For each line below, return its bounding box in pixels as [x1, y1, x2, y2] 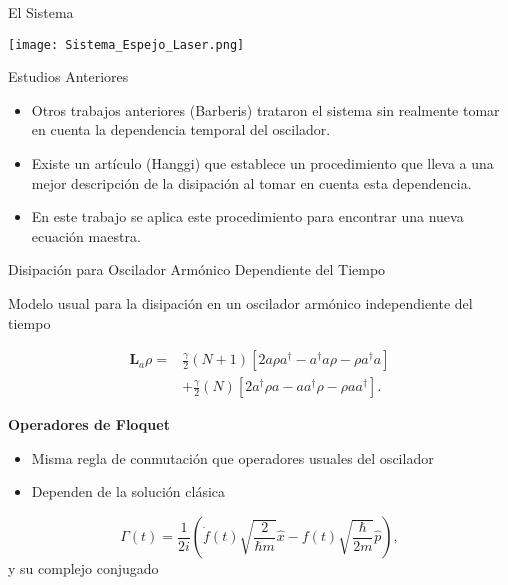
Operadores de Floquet [8, 414, 170, 435]
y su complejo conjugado [8, 558, 159, 579]
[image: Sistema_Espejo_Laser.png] [8, 37, 245, 52]
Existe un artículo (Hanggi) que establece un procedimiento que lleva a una [31, 153, 494, 174]
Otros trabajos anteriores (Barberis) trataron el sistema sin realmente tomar [31, 99, 500, 120]
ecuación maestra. [31, 225, 141, 246]
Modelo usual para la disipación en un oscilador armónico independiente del [8, 293, 473, 313]
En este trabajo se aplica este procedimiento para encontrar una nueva [31, 206, 464, 227]
